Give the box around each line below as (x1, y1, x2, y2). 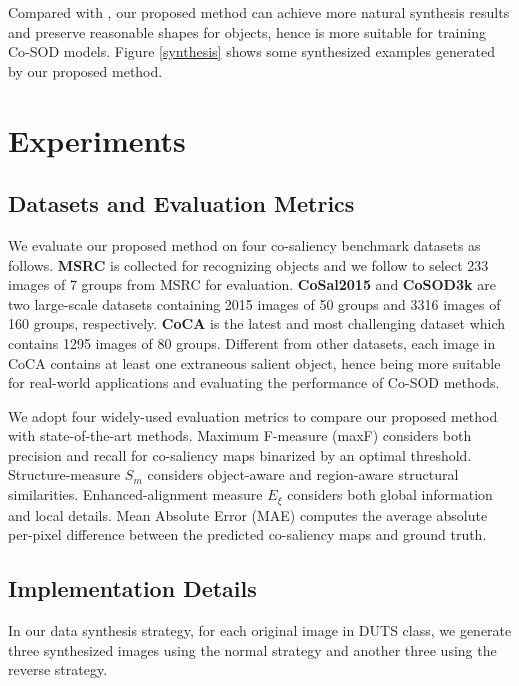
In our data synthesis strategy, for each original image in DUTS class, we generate (8, 619, 512, 640)
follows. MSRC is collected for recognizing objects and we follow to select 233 (8, 254, 489, 275)
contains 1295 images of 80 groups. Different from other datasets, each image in (8, 332, 496, 353)
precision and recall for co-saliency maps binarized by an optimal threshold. (8, 444, 472, 465)
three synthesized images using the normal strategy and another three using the (8, 639, 497, 660)
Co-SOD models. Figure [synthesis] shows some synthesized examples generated (8, 41, 495, 62)
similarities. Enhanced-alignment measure (8, 484, 263, 505)
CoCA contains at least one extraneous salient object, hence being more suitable (8, 352, 501, 373)
